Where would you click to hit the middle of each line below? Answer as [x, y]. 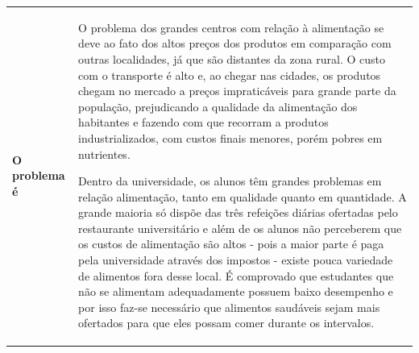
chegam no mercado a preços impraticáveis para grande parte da [237, 91]
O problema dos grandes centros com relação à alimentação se [231, 27]
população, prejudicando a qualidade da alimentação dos [218, 106]
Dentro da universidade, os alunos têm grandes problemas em [230, 181]
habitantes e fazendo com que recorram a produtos [203, 122]
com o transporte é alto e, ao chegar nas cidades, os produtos [230, 75]
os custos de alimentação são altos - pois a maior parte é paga [231, 244]
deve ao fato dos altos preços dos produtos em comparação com [235, 43]
